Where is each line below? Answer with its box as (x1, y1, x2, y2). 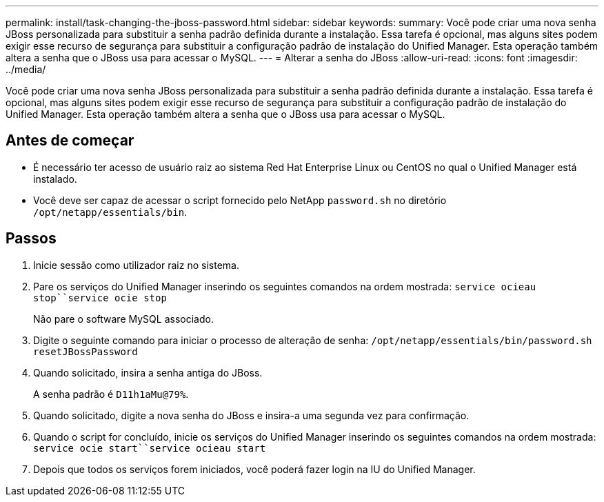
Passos (6, 230, 57, 248)
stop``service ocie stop (33, 292, 167, 303)
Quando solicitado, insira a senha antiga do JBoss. (33, 366, 263, 379)
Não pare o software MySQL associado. (33, 312, 214, 325)
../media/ (6, 63, 46, 75)
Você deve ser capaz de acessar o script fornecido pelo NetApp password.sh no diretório (33, 194, 447, 206)
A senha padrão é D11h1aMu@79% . (33, 388, 189, 400)
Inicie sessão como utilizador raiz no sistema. (33, 259, 239, 271)
